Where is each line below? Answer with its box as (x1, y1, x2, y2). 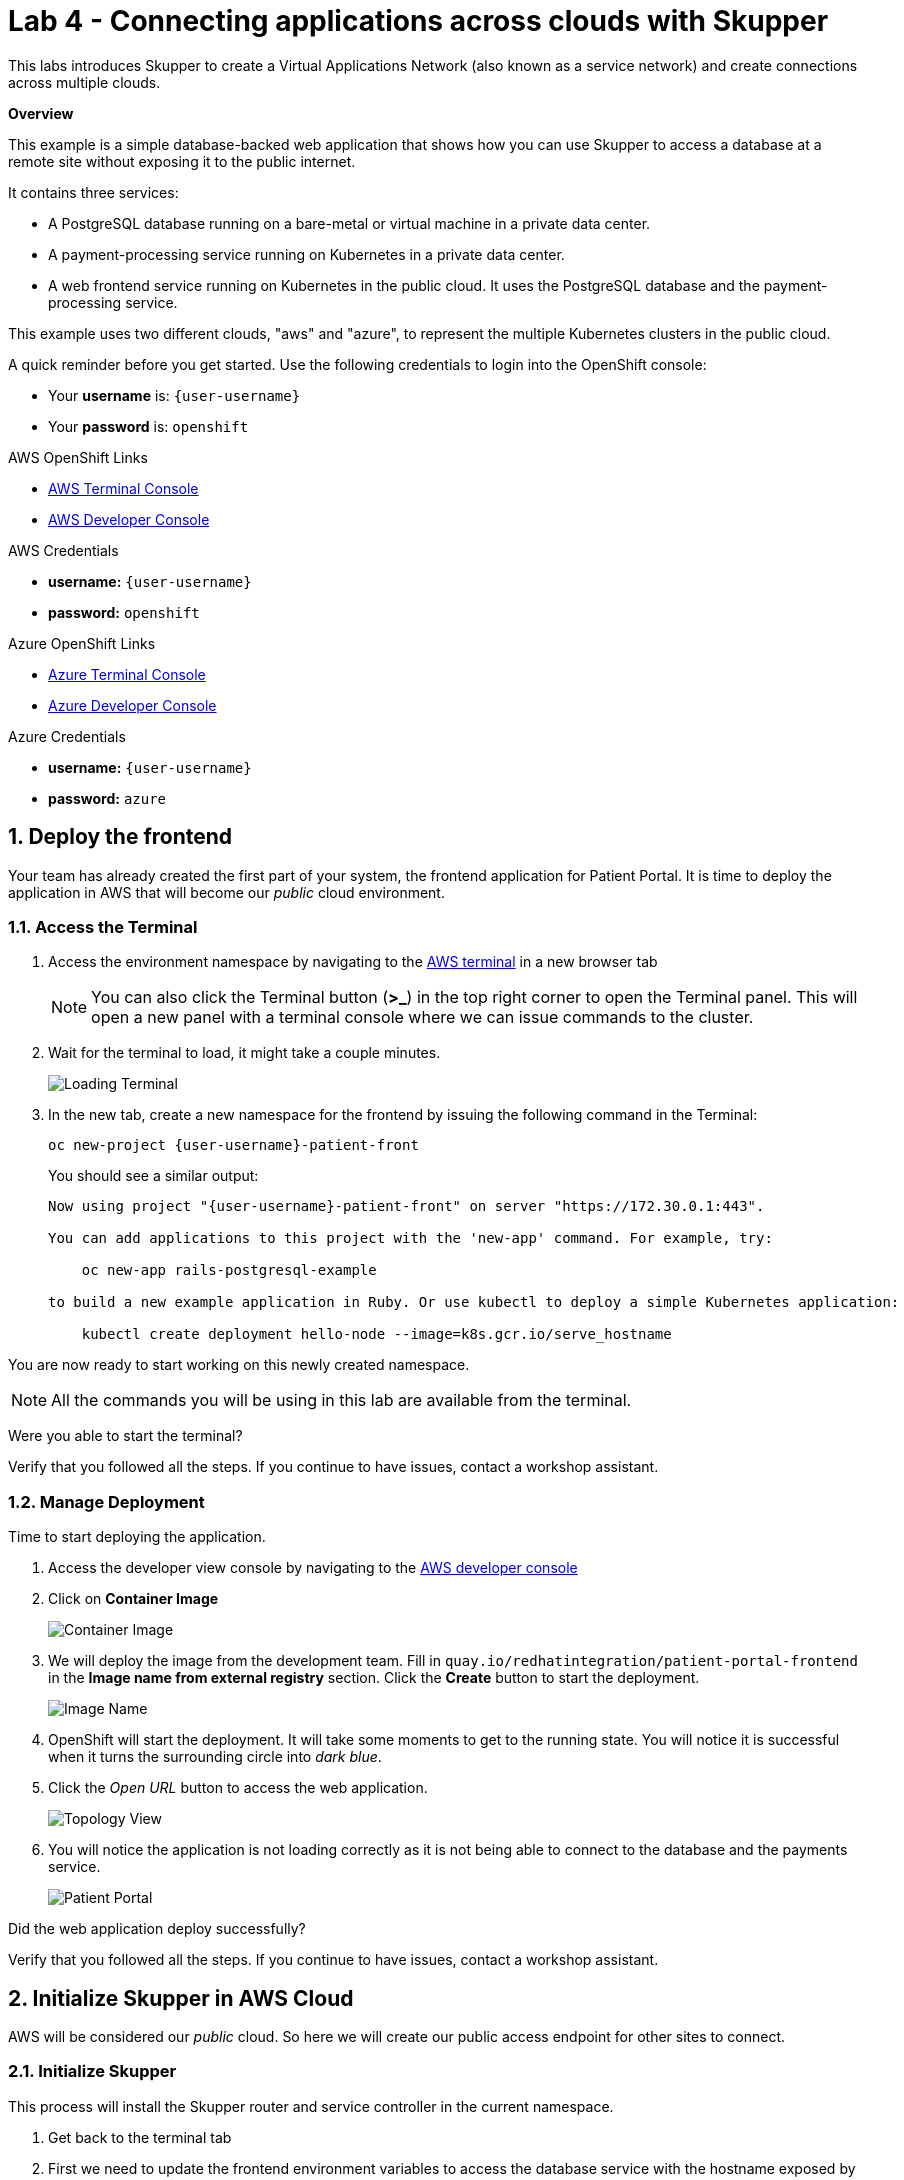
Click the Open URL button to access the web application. (48, 1779, 428, 1797)
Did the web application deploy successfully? (8, 1920, 306, 1938)
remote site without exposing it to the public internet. (8, 152, 356, 170)
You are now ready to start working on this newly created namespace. (8, 1356, 470, 1374)
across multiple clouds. (8, 73, 161, 91)
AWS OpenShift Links (8, 448, 148, 466)
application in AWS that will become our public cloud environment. (8, 883, 445, 901)
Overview (8, 104, 74, 122)
